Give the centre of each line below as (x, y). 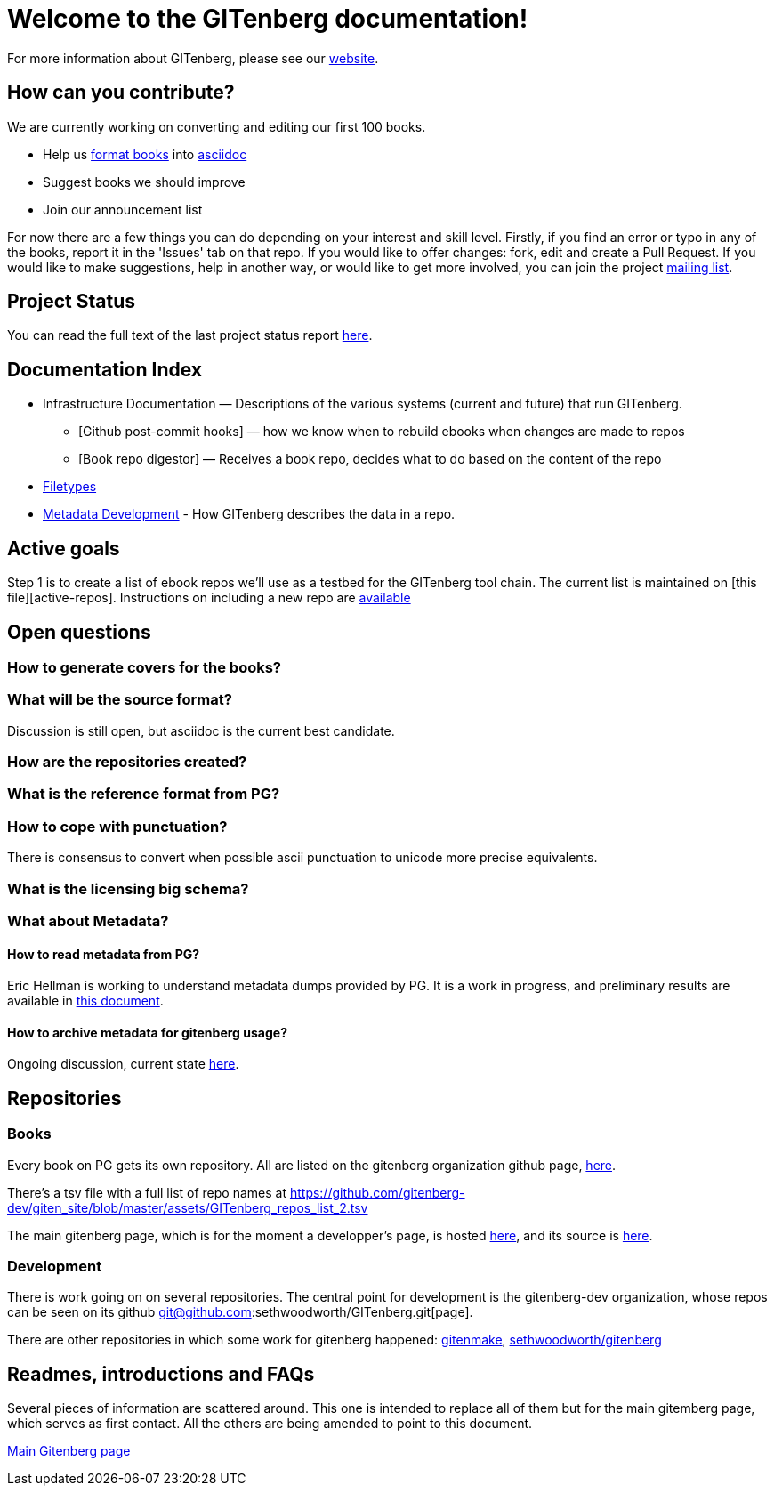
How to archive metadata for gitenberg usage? (147, 1032)
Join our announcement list (123, 209)
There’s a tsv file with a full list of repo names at (147, 1192)
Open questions (79, 632)
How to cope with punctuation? (117, 826)
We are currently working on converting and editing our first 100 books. (217, 126)
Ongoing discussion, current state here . (123, 1064)
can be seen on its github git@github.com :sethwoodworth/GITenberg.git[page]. (240, 1312)
